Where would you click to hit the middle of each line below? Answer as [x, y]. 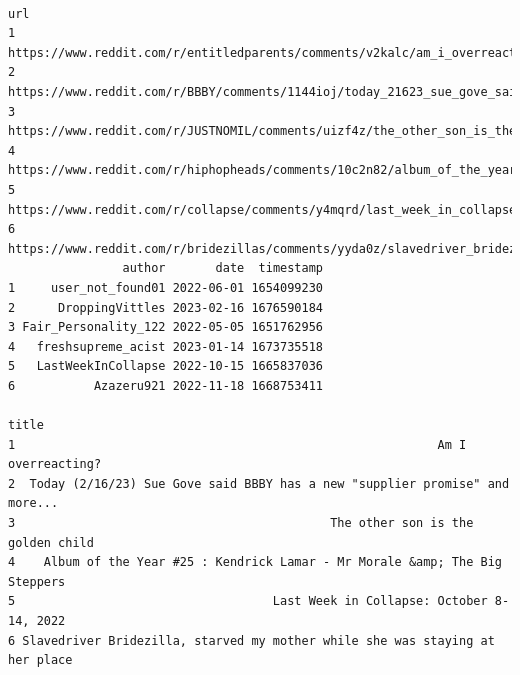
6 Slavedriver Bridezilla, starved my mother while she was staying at [251, 640]
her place [40, 660]
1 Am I [237, 444]
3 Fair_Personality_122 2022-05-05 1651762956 [165, 327]
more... [33, 503]
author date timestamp [222, 268]
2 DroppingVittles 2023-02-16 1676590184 [165, 307]
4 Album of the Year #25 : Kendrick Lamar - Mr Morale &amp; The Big [255, 562]
